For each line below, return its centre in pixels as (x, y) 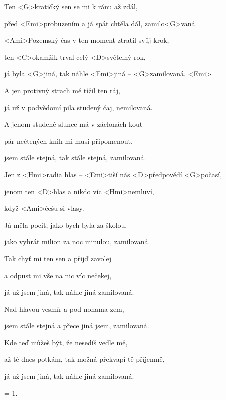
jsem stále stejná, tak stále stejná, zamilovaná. (75, 157)
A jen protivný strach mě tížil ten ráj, (62, 90)
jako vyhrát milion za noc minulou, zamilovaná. (77, 242)
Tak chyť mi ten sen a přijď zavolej (58, 258)
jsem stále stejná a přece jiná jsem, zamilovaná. (77, 326)
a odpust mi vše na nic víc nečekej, (58, 275)
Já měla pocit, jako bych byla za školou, (66, 225)
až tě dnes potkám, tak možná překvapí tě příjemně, (85, 359)
